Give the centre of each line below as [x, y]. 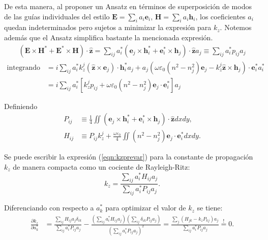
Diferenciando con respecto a [49, 208]
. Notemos [236, 27]
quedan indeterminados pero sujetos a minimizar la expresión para [108, 27]
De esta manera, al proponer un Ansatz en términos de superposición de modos [128, 6]
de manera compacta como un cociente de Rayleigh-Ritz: [101, 166]
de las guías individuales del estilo [57, 16]
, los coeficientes [220, 16]
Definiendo [21, 106]
